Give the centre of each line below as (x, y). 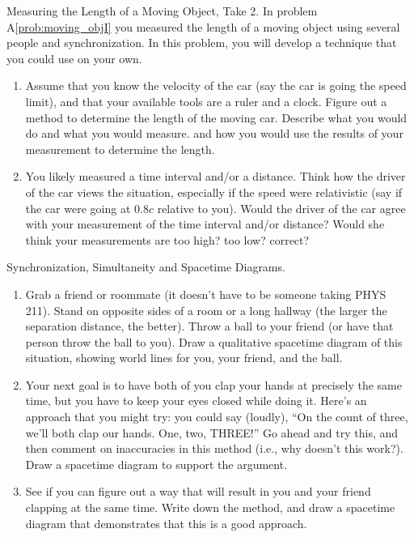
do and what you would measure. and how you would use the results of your (214, 133)
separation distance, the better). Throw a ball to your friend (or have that (209, 326)
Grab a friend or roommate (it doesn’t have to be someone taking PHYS (206, 294)
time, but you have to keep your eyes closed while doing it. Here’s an (196, 401)
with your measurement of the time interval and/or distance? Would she (205, 224)
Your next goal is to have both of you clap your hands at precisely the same (213, 384)
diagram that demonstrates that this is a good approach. (166, 523)
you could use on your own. (74, 58)
